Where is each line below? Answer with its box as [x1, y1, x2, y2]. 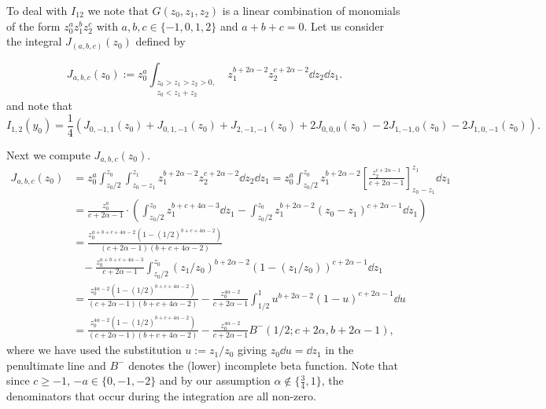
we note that [87, 2, 149, 18]
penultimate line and [6, 356, 106, 373]
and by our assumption [159, 372, 271, 389]
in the [325, 341, 354, 358]
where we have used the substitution [6, 341, 182, 358]
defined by [135, 33, 186, 49]
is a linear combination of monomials [222, 2, 400, 18]
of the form [6, 17, 61, 34]
